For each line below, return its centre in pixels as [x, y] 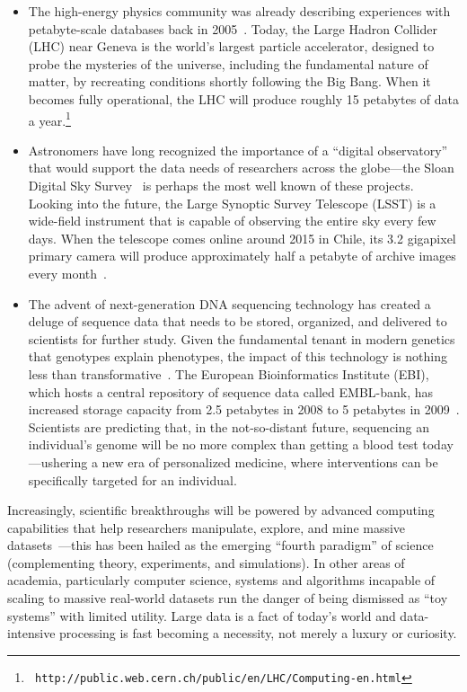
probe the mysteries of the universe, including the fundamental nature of [228, 63]
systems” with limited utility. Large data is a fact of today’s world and [202, 615]
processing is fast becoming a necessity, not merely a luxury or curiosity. [258, 633]
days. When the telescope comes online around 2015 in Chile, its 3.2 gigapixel [242, 238]
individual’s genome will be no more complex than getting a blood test [223, 444]
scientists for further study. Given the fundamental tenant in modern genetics [242, 338]
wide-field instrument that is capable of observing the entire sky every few [232, 221]
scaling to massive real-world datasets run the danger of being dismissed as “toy [228, 598]
